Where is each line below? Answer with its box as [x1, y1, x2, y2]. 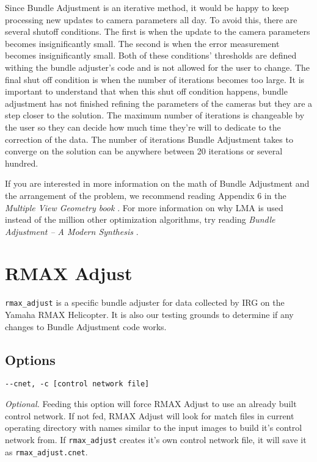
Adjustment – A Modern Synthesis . [5, 225, 139, 237]
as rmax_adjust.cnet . [5, 445, 88, 458]
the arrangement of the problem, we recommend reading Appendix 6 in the [5, 189, 286, 201]
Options [5, 350, 56, 369]
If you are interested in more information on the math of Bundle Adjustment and [5, 177, 310, 190]
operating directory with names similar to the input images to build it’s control [5, 421, 302, 434]
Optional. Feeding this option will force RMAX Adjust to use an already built [5, 397, 297, 410]
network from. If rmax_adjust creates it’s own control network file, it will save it [5, 433, 307, 446]
